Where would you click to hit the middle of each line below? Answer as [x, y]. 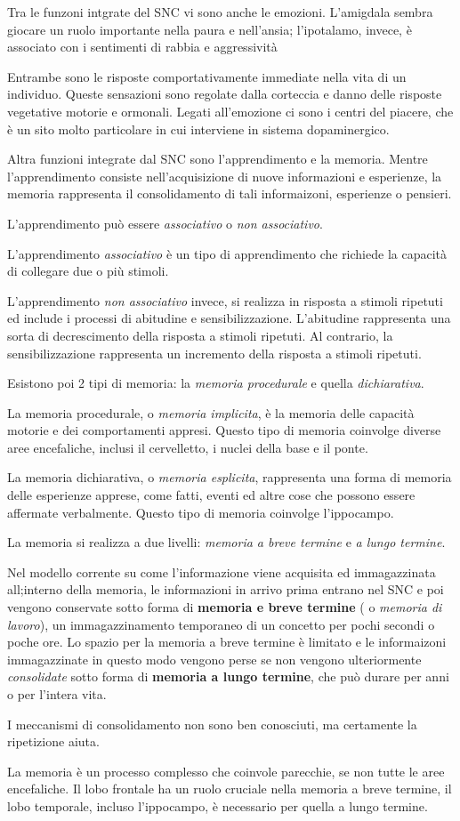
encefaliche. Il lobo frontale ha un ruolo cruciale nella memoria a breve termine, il [230, 789]
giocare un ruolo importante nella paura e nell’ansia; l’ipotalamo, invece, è [210, 29]
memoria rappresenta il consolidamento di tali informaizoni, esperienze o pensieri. [230, 193]
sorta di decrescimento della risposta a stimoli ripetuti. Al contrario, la [200, 335]
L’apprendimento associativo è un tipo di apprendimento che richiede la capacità [227, 253]
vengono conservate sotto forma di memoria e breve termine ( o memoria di [225, 607]
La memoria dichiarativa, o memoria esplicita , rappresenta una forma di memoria [230, 477]
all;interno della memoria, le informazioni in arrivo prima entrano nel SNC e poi [226, 589]
